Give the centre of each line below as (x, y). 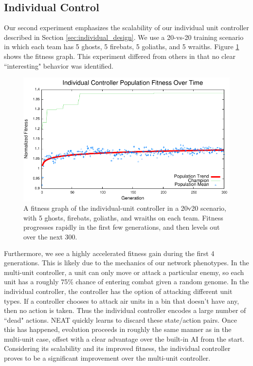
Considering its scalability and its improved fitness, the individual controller (117, 348)
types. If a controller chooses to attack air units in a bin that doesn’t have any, (122, 301)
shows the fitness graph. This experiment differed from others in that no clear (120, 56)
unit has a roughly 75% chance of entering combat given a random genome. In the (126, 282)
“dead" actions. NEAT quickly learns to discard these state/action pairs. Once (120, 320)
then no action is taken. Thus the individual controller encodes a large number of (125, 310)
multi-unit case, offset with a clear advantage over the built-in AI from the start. (124, 339)
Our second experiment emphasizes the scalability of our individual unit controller (126, 27)
